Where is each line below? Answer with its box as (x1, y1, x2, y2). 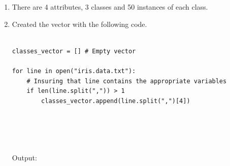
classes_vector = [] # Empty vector (12, 47, 136, 55)
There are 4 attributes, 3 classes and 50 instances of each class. (12, 2, 208, 12)
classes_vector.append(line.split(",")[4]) (41, 97, 190, 105)
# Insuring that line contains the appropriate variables (26, 77, 227, 85)
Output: (12, 152, 37, 162)
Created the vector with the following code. (12, 18, 147, 29)
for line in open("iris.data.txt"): (12, 67, 136, 75)
